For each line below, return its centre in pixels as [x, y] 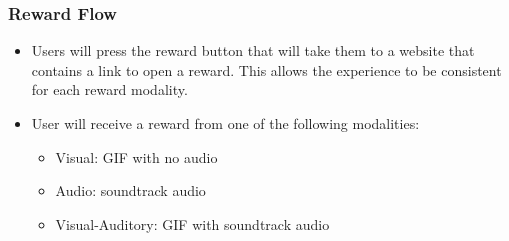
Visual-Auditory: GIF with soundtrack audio [192, 223]
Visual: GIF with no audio [136, 156]
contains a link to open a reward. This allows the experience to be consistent [266, 69]
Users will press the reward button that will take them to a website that [253, 50]
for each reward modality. [109, 89]
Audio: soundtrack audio [130, 190]
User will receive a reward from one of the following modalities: [225, 123]
